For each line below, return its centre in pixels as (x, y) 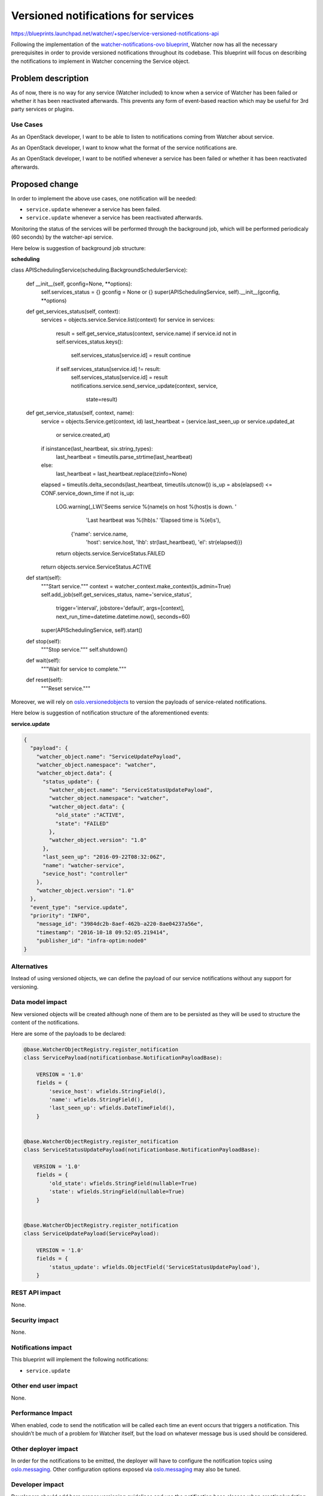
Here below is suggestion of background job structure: (78, 248)
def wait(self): (43, 661)
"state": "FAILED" (82, 823)
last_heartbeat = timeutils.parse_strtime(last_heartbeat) (124, 457)
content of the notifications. (45, 1023)
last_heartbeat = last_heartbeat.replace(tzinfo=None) (121, 473)
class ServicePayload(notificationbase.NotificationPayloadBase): (123, 1057)
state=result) (102, 399)
